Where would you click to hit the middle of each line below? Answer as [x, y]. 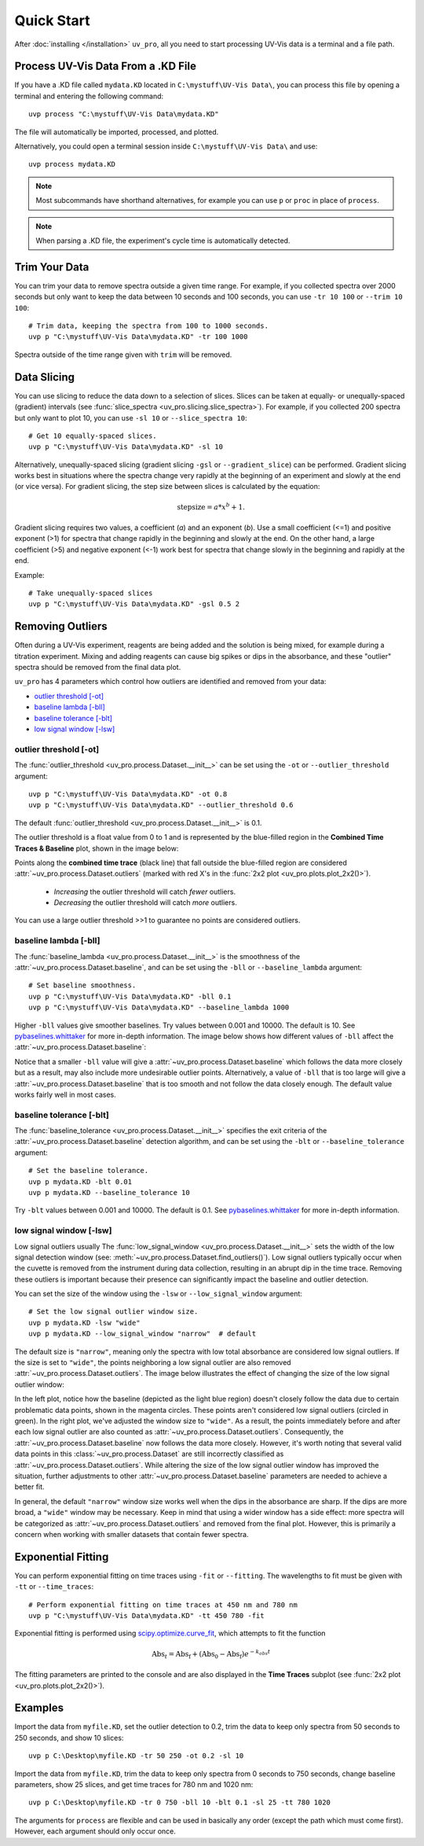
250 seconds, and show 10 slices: [69, 1738]
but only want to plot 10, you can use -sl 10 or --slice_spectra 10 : [131, 417]
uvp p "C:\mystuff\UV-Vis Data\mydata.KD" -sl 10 [126, 447]
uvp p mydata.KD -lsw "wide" [84, 1322]
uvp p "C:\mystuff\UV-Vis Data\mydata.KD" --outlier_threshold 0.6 [161, 805]
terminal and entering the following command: [89, 96]
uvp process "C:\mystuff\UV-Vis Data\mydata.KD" [124, 114]
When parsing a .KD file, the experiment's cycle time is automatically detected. [163, 241]
